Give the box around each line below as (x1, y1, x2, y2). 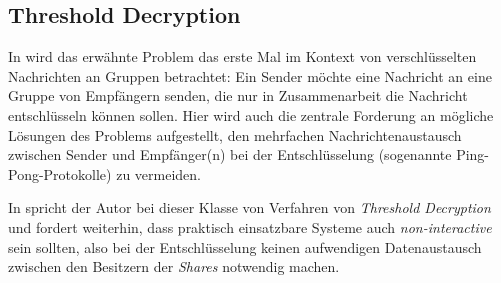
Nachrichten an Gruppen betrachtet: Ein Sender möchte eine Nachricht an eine (8, 65, 492, 86)
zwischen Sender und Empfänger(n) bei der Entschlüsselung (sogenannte (8, 144, 452, 165)
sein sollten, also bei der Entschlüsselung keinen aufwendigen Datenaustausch (8, 236, 482, 257)
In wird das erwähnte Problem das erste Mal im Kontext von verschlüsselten (8, 46, 477, 67)
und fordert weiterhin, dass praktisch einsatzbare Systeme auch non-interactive (8, 216, 492, 237)
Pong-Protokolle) (8, 163, 112, 184)
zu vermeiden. (116, 163, 201, 184)
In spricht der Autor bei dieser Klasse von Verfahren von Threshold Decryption (8, 197, 491, 218)
